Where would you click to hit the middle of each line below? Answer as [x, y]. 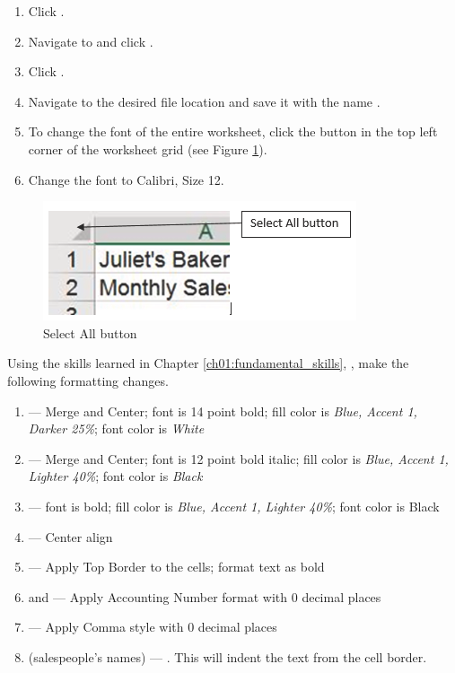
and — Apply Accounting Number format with [158, 596]
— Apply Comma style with [106, 627]
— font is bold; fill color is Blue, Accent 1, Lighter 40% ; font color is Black [234, 506]
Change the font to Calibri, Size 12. [126, 179]
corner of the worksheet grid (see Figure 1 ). [148, 149]
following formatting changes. [88, 380]
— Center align [70, 536]
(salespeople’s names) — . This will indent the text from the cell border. [227, 656]
